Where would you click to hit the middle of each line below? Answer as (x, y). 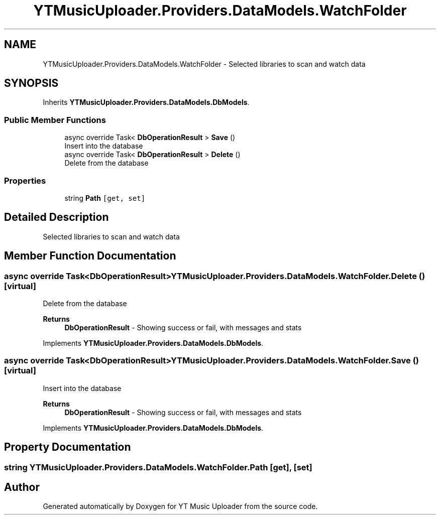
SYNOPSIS (31, 83)
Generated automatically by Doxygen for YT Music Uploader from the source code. (180, 506)
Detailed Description (57, 217)
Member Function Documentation (90, 256)
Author (22, 487)
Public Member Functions (55, 120)
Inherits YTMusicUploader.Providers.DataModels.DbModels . (146, 102)
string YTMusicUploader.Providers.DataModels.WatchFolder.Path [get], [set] (158, 467)
